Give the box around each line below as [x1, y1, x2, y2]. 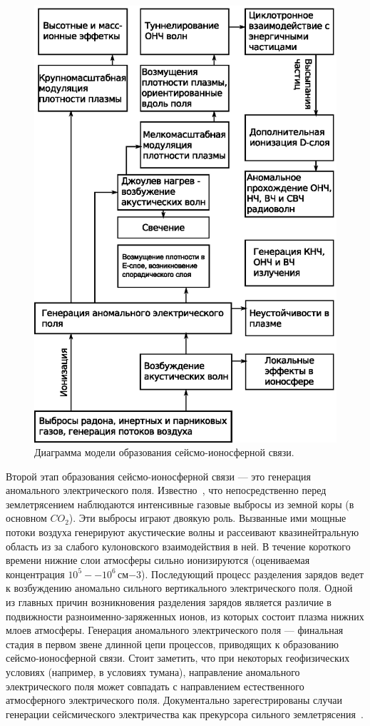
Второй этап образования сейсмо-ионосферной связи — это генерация [6, 468, 312, 483]
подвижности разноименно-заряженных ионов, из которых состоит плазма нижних [6, 608, 364, 623]
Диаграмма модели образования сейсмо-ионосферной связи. [34, 445, 294, 460]
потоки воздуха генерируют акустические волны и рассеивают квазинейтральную [6, 525, 359, 540]
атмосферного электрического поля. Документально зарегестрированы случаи [6, 692, 342, 707]
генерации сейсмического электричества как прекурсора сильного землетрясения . [6, 706, 364, 721]
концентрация [6, 566, 65, 581]
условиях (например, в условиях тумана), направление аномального [6, 665, 300, 679]
